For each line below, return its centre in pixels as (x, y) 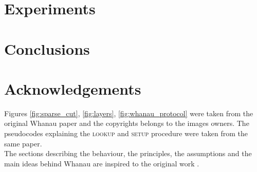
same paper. (23, 143)
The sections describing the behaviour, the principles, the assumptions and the (128, 153)
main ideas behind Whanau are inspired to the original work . (102, 163)
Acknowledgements (73, 88)
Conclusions (47, 48)
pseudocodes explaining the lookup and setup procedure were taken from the (126, 133)
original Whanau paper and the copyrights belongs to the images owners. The (127, 123)
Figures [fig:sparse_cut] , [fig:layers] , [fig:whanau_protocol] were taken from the (129, 113)
